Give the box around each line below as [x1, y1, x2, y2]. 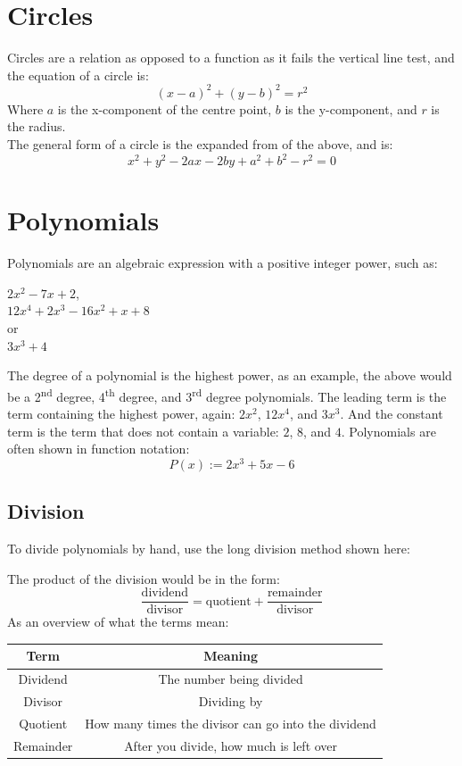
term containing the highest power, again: [7, 404, 235, 423]
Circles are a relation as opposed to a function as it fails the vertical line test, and [7, 48, 455, 67]
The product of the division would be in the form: [7, 569, 280, 587]
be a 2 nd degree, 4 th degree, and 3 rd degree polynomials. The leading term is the [7, 384, 447, 405]
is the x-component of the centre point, [57, 99, 272, 118]
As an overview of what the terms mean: [7, 612, 229, 631]
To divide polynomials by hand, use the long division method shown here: [7, 539, 410, 558]
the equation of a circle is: [7, 65, 149, 84]
